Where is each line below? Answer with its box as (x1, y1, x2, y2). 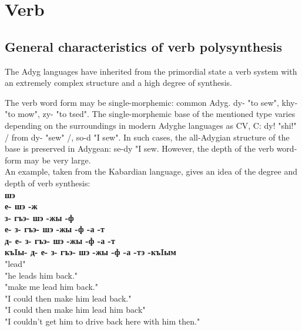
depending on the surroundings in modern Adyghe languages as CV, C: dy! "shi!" (5, 119, 297, 131)
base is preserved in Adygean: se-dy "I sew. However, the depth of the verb (5, 142, 274, 155)
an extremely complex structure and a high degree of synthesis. (5, 76, 233, 89)
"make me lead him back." (5, 280, 98, 293)
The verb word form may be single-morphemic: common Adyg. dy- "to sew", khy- (5, 96, 298, 108)
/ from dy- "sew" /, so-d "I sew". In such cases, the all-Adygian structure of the (5, 131, 290, 143)
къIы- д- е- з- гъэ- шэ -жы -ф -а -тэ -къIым (5, 246, 176, 258)
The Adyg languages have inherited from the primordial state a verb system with (5, 65, 297, 77)
